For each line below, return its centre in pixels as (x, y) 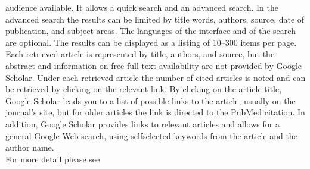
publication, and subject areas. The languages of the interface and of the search (151, 31)
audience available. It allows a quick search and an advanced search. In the (142, 7)
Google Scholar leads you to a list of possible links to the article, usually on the (151, 100)
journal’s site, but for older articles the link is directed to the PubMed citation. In (155, 112)
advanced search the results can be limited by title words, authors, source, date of (155, 19)
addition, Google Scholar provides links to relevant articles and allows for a (142, 123)
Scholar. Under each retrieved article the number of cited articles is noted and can (156, 77)
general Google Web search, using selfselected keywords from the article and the (151, 135)
